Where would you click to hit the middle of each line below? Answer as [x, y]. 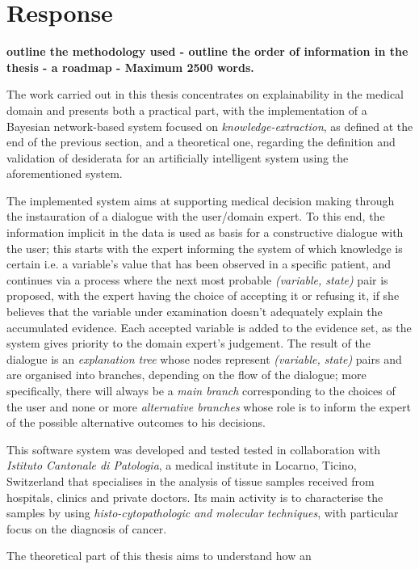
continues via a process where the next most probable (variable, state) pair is [197, 279]
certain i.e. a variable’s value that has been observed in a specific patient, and [199, 264]
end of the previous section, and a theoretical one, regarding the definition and [201, 142]
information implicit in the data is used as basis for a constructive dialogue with [205, 232]
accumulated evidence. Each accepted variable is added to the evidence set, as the [209, 327]
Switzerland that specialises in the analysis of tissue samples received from [191, 480]
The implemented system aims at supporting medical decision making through [201, 200]
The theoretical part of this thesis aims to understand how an [159, 556]
